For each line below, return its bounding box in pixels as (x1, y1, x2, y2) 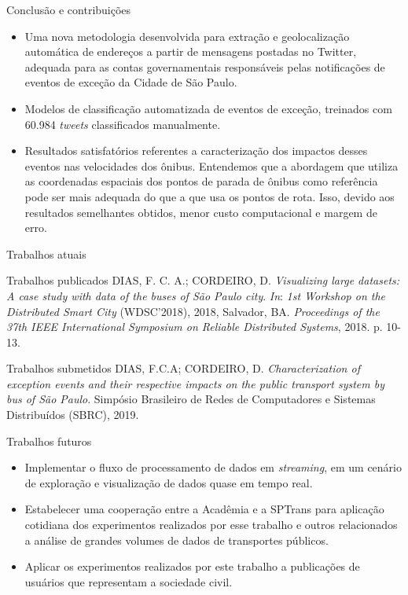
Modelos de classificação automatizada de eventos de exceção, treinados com (24, 100, 392, 116)
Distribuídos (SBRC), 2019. (6, 406, 139, 423)
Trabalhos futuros (6, 432, 92, 449)
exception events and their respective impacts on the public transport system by (6, 375, 384, 391)
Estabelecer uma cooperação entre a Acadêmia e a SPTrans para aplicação (24, 501, 384, 517)
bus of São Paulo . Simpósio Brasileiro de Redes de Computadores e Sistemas (6, 391, 376, 407)
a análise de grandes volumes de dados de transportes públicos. (24, 531, 329, 548)
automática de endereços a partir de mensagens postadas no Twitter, (24, 43, 357, 60)
